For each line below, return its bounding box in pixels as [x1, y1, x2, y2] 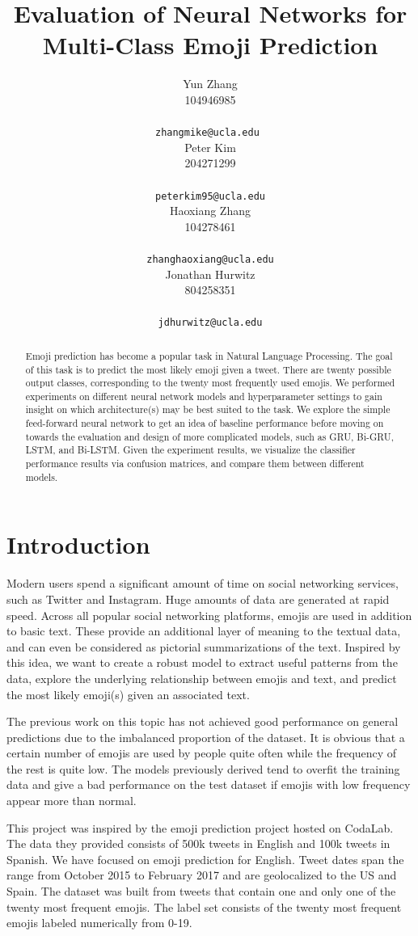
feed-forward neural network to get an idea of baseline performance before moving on [25, 416, 384, 430]
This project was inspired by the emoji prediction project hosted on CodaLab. [6, 819, 394, 836]
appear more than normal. [6, 792, 137, 809]
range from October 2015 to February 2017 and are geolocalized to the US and [6, 866, 397, 883]
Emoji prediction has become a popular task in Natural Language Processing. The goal [25, 348, 393, 362]
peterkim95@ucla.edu [154, 190, 266, 202]
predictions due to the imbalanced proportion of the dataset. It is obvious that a [6, 728, 405, 745]
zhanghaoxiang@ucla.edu [146, 253, 274, 265]
